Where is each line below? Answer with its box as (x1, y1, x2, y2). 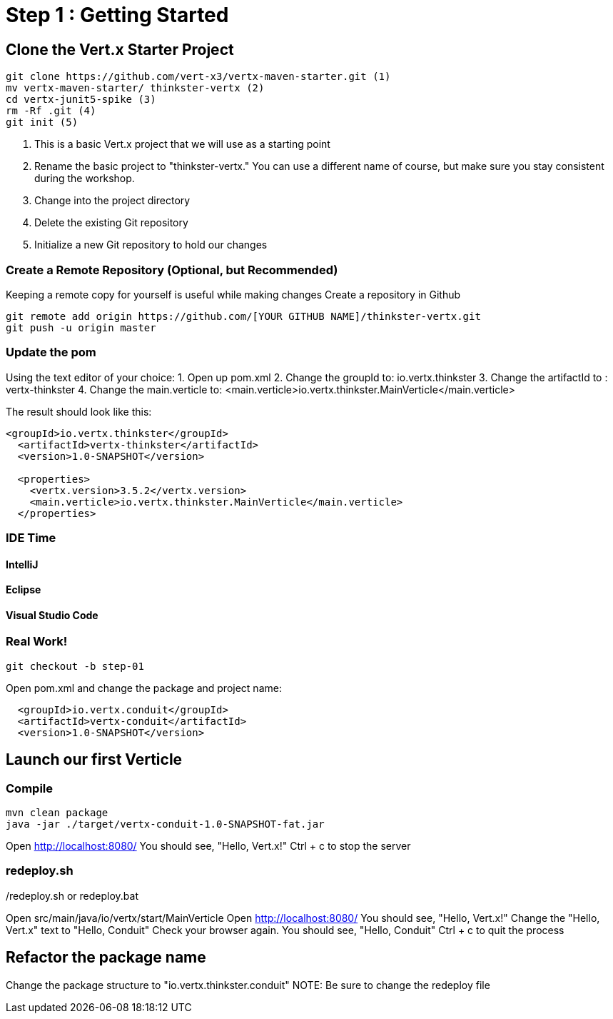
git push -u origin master (6, 321, 156, 333)
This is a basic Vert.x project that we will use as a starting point (34, 138, 330, 151)
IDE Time (6, 531, 56, 546)
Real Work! (6, 634, 68, 649)
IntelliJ (6, 558, 39, 571)
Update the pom (6, 345, 96, 360)
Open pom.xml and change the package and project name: (6, 681, 282, 694)
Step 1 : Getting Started (6, 3, 229, 27)
